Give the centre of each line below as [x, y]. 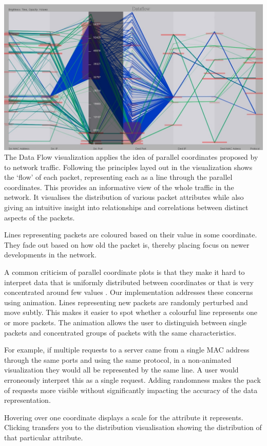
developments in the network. [50, 255]
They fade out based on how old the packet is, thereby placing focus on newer [127, 244]
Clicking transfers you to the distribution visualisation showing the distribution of [133, 427]
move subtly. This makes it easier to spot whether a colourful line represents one [131, 312]
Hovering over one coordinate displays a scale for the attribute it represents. [124, 417]
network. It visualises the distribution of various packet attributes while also [124, 197]
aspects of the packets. [40, 217]
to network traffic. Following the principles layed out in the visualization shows [128, 167]
